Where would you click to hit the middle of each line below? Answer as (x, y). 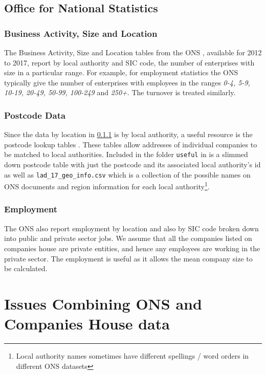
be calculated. (26, 268)
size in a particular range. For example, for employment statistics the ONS (121, 72)
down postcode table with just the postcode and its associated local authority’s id (132, 164)
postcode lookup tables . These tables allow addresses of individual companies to (131, 144)
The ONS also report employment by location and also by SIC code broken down (131, 228)
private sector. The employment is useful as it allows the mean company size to (128, 258)
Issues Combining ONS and (103, 303)
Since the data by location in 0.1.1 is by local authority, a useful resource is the (128, 134)
